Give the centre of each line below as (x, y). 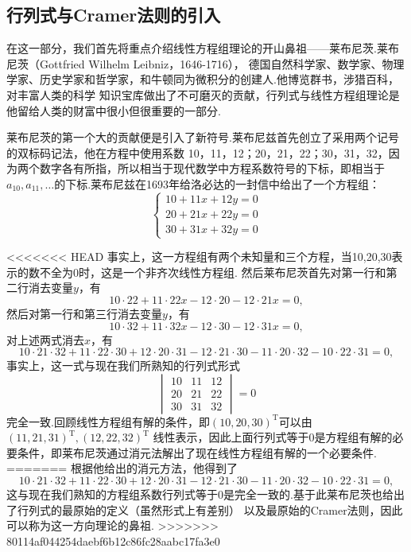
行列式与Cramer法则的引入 (114, 15)
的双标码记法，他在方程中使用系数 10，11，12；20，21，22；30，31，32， (198, 152)
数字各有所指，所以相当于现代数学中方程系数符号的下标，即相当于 (212, 168)
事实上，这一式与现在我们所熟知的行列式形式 (123, 365)
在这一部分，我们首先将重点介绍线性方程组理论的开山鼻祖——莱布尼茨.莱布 (203, 48)
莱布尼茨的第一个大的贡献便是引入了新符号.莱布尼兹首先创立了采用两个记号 (203, 137)
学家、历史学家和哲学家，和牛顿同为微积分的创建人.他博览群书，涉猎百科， (203, 79)
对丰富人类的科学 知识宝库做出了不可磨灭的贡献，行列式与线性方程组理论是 (203, 94)
